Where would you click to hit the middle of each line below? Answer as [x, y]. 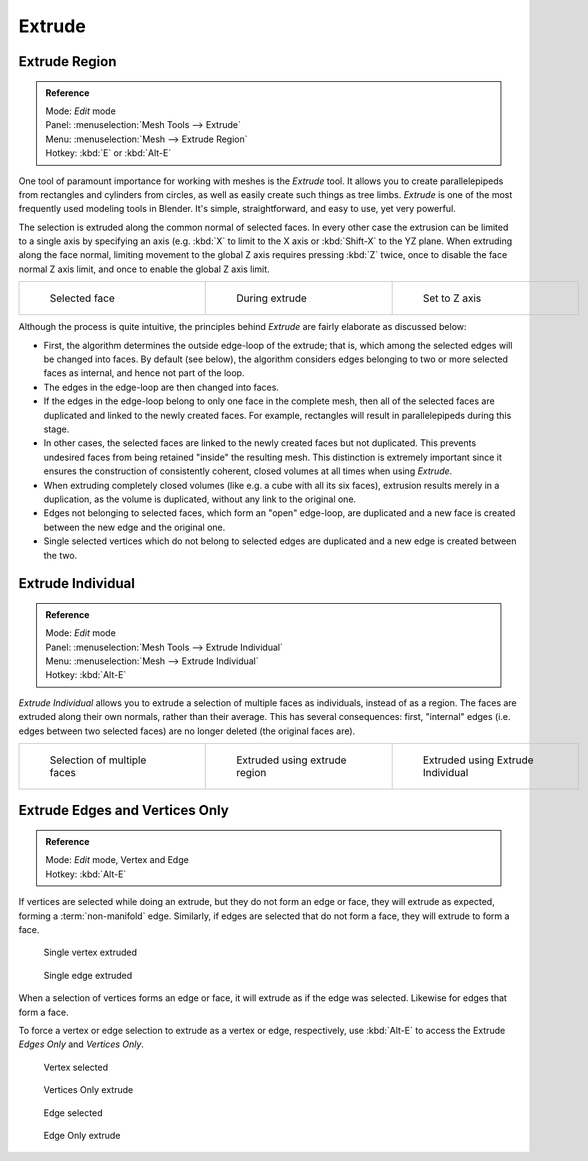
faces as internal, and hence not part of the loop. [144, 373]
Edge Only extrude [82, 1135]
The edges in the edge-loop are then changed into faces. [161, 387]
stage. [56, 429]
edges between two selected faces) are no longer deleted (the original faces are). [187, 731]
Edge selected [73, 1112]
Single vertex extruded [90, 952]
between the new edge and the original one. [134, 527]
